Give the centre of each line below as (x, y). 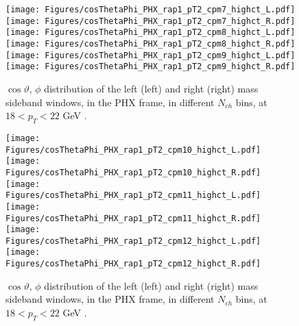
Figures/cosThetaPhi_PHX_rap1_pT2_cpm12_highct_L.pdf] (133, 241)
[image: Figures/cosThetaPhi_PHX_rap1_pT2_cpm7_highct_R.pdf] (151, 21)
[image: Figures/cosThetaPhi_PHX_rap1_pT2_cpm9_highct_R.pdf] (151, 67)
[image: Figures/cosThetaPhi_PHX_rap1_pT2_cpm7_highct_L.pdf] (151, 10)
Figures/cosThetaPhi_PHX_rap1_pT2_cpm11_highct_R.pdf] (133, 218)
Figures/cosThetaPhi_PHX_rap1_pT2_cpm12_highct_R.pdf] (133, 264)
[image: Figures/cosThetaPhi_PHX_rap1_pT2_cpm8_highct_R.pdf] (151, 43)
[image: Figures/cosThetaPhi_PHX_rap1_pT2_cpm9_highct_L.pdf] (151, 55)
